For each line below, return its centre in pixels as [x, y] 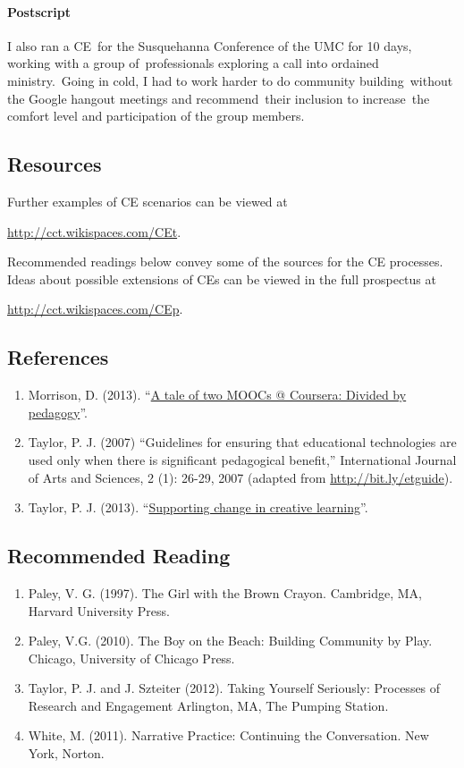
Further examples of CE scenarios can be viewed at [148, 201]
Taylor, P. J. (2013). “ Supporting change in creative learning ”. [198, 507]
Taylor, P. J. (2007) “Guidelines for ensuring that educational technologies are [242, 442]
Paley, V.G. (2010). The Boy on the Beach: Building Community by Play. [230, 641]
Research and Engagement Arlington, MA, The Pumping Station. [208, 705]
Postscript [39, 11]
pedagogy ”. [58, 412]
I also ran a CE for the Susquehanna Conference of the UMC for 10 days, [210, 45]
